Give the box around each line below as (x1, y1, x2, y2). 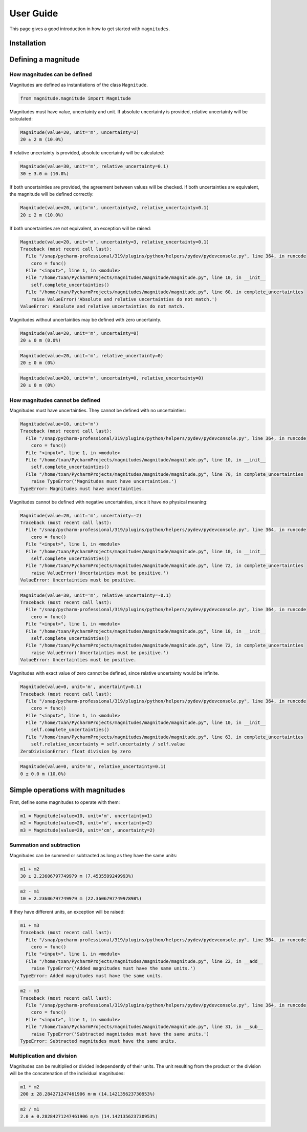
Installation (9, 39, 46, 48)
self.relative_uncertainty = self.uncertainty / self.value (31, 741, 185, 747)
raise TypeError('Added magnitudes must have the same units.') (31, 965, 196, 972)
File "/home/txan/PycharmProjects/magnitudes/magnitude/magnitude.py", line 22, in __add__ (26, 958, 264, 964)
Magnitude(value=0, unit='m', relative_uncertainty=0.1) (20, 764, 166, 770)
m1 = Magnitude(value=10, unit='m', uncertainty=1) (20, 813, 153, 819)
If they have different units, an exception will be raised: (9, 908, 125, 915)
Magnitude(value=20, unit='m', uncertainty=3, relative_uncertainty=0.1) (20, 239, 209, 245)
